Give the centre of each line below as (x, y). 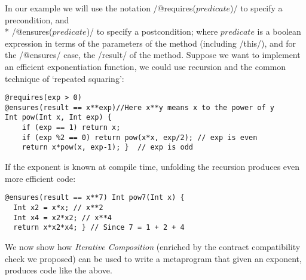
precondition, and (37, 19)
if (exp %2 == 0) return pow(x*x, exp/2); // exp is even (140, 137)
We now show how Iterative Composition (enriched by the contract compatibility (153, 246)
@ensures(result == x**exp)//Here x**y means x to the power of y (140, 107)
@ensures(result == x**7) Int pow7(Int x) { (95, 198)
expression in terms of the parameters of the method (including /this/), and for (151, 43)
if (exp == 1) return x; (71, 128)
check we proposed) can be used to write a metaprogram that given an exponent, (153, 258)
